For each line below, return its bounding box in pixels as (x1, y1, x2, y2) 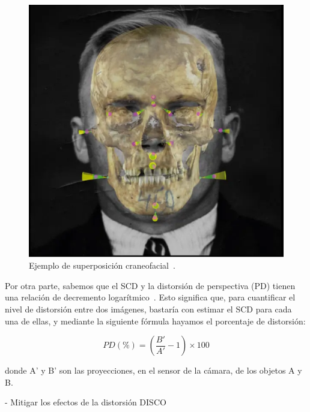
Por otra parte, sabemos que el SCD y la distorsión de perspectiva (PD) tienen (5, 279, 296, 291)
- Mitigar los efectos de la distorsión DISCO (5, 396, 166, 408)
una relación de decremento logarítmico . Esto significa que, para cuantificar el (5, 291, 296, 303)
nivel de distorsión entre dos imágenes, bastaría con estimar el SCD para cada (5, 303, 292, 315)
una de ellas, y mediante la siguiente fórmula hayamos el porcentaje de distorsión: (5, 314, 306, 327)
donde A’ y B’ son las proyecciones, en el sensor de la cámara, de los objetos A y (5, 364, 302, 377)
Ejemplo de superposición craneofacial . (29, 259, 175, 272)
